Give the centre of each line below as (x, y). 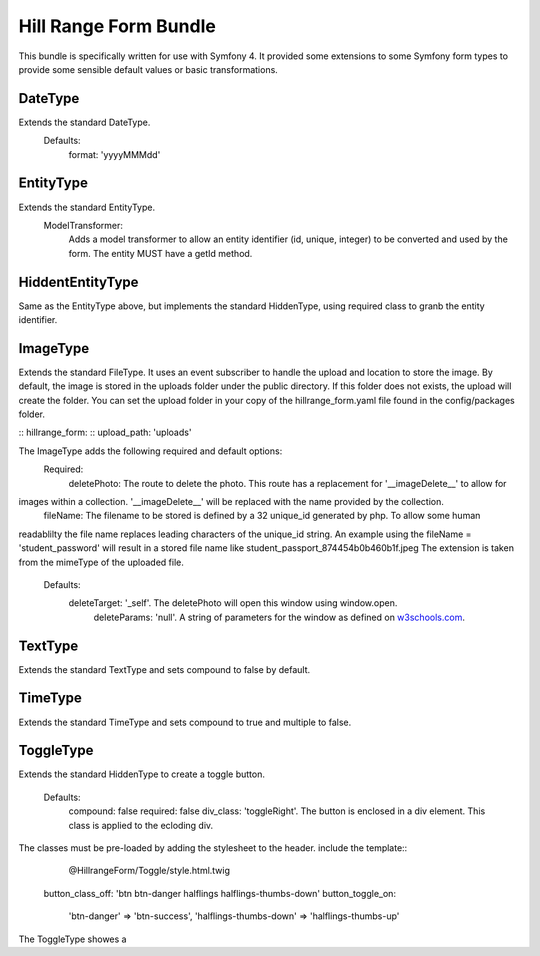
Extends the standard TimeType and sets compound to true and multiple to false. (185, 722)
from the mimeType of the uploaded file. (101, 562)
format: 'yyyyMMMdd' (114, 154)
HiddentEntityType (78, 281)
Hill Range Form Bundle (117, 26)
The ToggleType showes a (72, 939)
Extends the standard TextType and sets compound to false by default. (164, 669)
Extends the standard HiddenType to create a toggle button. (141, 774)
